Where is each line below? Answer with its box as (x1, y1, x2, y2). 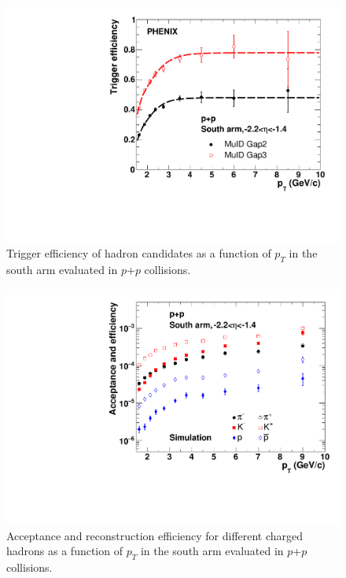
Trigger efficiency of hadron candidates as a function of (6, 245, 271, 261)
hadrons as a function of (6, 543, 123, 559)
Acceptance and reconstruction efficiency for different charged (6, 527, 304, 543)
